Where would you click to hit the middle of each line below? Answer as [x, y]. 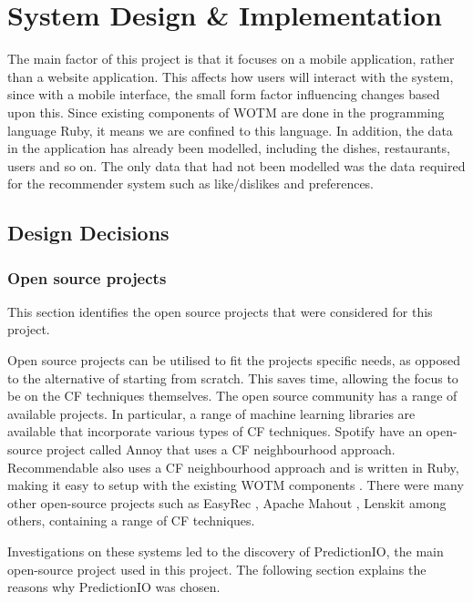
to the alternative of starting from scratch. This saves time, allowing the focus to [233, 378]
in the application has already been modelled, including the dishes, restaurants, [229, 148]
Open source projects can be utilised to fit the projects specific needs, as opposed [234, 360]
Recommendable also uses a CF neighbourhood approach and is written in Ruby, [233, 467]
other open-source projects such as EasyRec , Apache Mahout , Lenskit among [227, 502]
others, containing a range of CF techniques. [131, 520]
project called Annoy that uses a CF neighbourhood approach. [221, 449]
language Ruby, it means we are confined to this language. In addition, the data [230, 130]
